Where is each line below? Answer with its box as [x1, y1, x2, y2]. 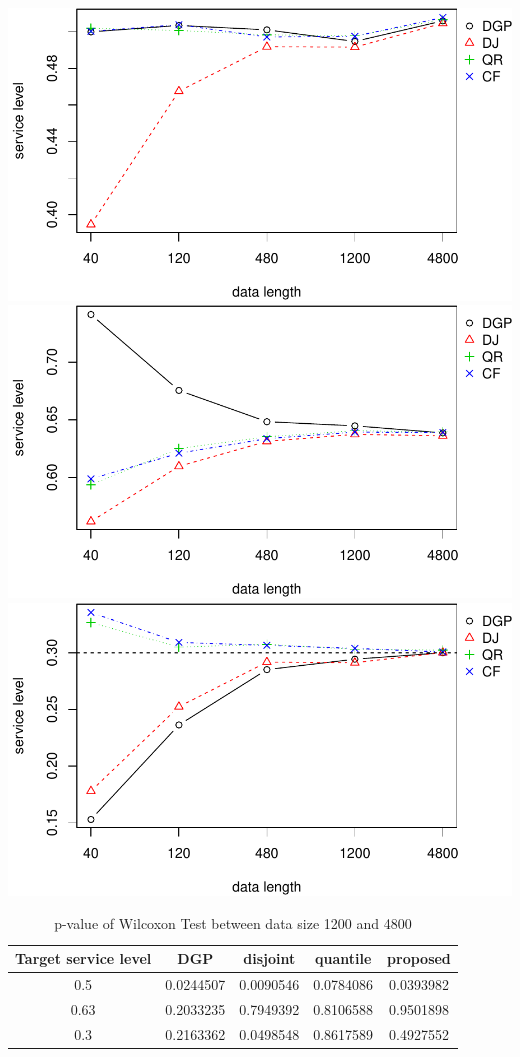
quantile [314, 948, 372, 968]
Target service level [15, 948, 152, 968]
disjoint [243, 948, 296, 968]
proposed [387, 948, 451, 968]
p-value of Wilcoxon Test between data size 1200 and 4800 [54, 913, 412, 934]
